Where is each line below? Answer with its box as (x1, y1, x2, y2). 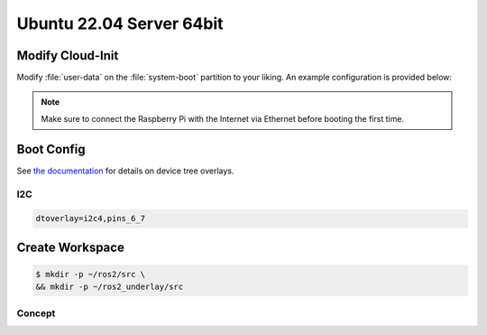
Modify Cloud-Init (16, 48, 119, 63)
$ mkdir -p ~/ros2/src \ (35, 269, 146, 279)
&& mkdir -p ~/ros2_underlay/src (35, 282, 184, 293)
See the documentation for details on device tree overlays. (16, 165, 234, 176)
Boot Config (16, 141, 86, 157)
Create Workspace (16, 239, 125, 255)
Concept (16, 307, 56, 320)
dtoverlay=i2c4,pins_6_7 (35, 213, 146, 224)
